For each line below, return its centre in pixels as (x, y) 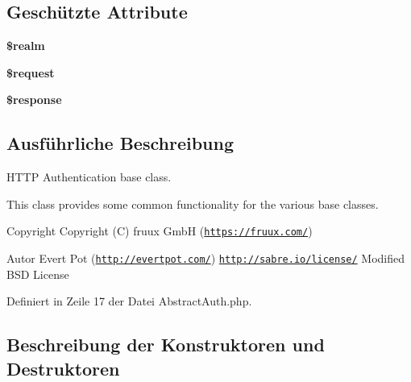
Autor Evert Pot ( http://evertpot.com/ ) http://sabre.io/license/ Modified (206, 258)
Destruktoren (63, 368)
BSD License (38, 274)
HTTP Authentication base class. (89, 177)
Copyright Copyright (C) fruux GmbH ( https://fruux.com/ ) (160, 231)
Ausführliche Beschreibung (120, 143)
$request (31, 72)
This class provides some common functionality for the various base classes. (193, 203)
